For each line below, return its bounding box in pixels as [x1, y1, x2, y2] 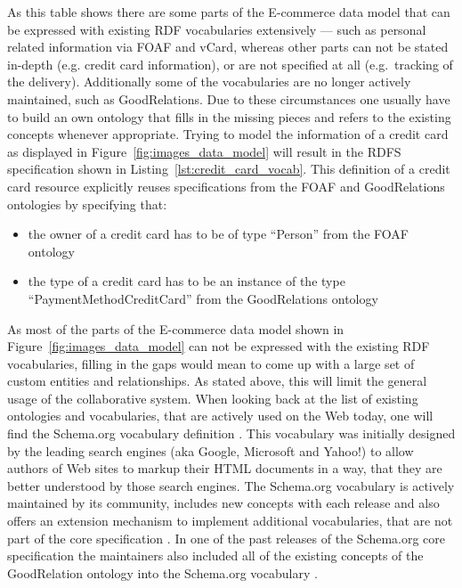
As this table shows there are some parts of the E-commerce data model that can [7, 3, 450, 20]
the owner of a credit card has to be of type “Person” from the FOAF [28, 225, 409, 243]
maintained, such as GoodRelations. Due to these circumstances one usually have [7, 89, 450, 108]
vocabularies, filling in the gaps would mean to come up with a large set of [7, 354, 415, 372]
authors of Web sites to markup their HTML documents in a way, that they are [7, 459, 442, 478]
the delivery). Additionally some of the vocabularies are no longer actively [7, 72, 411, 91]
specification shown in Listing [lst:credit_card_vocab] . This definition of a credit [7, 159, 450, 178]
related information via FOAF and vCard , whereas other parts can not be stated [7, 37, 449, 56]
